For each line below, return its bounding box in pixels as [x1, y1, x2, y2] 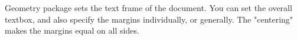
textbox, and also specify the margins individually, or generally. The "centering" [5, 13, 293, 25]
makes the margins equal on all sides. [5, 24, 139, 37]
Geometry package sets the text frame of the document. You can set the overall [5, 2, 292, 13]
